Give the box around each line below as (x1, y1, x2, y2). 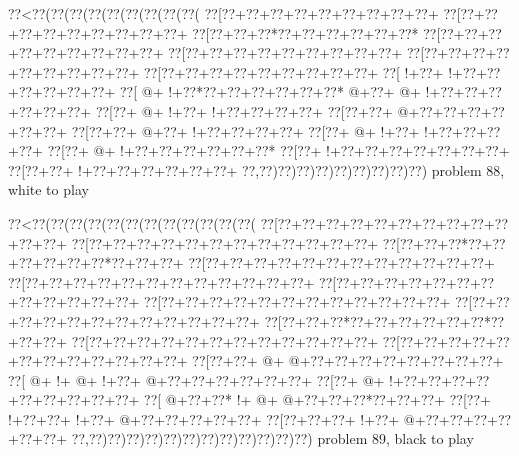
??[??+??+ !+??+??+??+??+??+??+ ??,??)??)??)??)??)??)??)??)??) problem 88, (8, 159, 505, 180)
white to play (8, 179, 89, 200)
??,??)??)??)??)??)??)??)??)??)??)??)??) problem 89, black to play (71, 428, 474, 449)
